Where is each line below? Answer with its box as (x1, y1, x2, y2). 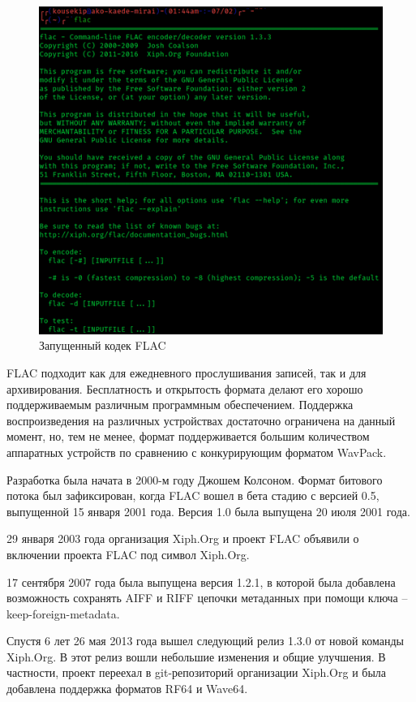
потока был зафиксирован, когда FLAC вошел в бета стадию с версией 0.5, (6, 487, 380, 504)
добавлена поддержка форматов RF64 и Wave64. (6, 680, 248, 697)
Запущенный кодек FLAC (39, 337, 166, 354)
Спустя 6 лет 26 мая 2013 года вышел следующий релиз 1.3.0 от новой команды (6, 632, 404, 649)
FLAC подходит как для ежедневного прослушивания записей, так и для (6, 364, 367, 381)
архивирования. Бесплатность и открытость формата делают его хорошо (6, 380, 363, 397)
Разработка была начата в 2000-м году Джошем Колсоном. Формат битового (6, 471, 383, 488)
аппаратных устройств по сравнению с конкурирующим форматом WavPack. (6, 443, 387, 460)
